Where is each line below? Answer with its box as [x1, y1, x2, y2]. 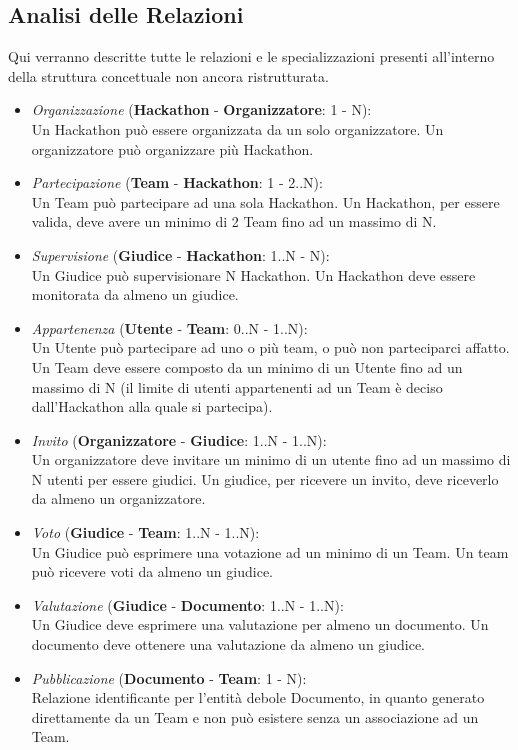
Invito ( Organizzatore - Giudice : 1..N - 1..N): [31, 429, 327, 450]
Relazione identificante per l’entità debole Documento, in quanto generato [31, 687, 485, 708]
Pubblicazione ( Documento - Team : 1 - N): [31, 667, 307, 688]
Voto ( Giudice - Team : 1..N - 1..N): [31, 522, 260, 543]
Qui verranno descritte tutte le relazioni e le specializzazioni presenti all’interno [8, 46, 495, 67]
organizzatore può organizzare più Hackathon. [31, 138, 314, 159]
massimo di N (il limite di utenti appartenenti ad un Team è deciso [31, 376, 443, 397]
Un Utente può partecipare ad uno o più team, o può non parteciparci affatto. [31, 337, 510, 358]
